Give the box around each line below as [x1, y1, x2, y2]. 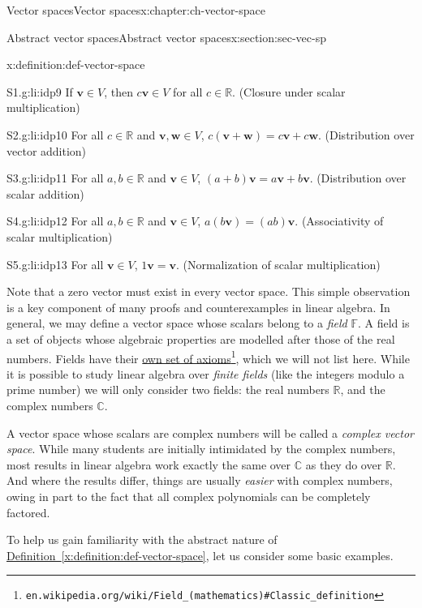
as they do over [305, 456, 382, 473]
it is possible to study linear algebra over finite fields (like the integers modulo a [6, 365, 405, 382]
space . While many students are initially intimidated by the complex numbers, [6, 440, 396, 457]
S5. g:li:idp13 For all [6, 255, 104, 272]
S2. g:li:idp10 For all [6, 126, 104, 143]
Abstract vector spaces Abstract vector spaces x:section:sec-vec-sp [6, 28, 326, 45]
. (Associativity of [295, 212, 384, 229]
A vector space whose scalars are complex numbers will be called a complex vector [6, 424, 415, 441]
